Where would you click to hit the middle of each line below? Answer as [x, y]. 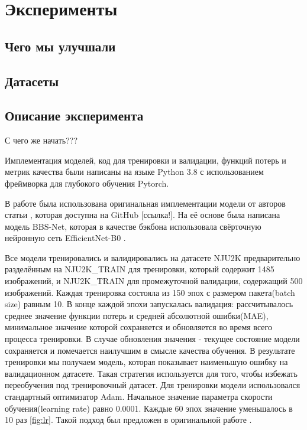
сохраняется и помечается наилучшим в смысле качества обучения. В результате [150, 350]
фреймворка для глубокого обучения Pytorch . [87, 183]
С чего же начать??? [41, 140]
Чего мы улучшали [60, 46]
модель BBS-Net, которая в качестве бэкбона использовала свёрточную [133, 226]
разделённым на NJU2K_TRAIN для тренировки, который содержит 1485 [140, 269]
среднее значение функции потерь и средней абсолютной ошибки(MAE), [137, 315]
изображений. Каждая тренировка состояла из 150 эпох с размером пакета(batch [150, 292]
